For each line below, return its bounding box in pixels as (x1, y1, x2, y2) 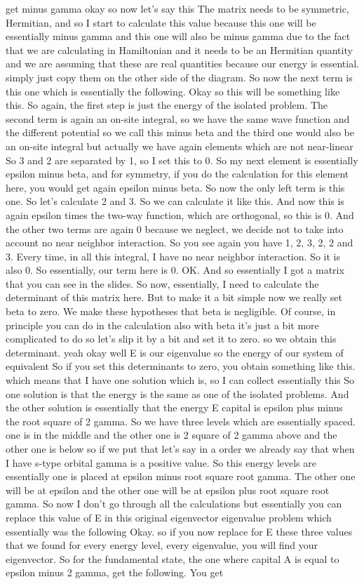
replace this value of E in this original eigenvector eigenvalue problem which (6, 510, 332, 524)
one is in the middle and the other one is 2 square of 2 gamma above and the (6, 427, 337, 442)
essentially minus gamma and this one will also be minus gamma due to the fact (6, 29, 351, 44)
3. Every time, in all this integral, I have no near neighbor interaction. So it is (6, 248, 340, 263)
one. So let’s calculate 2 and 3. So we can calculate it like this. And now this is (6, 194, 344, 208)
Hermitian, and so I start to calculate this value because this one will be (6, 15, 316, 29)
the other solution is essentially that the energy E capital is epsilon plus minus (6, 400, 343, 415)
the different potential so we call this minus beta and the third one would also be (6, 125, 354, 140)
